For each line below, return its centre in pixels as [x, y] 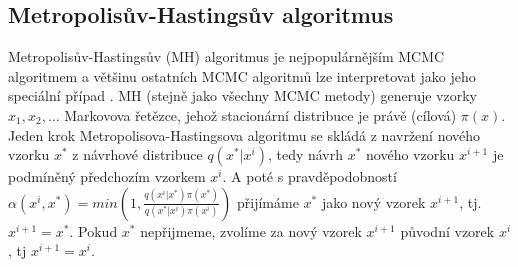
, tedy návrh [305, 154]
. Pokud [93, 230]
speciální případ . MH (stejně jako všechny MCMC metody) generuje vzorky [242, 95]
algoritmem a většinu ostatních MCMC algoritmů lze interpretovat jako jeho [242, 75]
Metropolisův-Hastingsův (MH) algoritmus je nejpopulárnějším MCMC [226, 56]
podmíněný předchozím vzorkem [107, 176]
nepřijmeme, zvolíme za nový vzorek [251, 230]
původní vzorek [447, 230]
